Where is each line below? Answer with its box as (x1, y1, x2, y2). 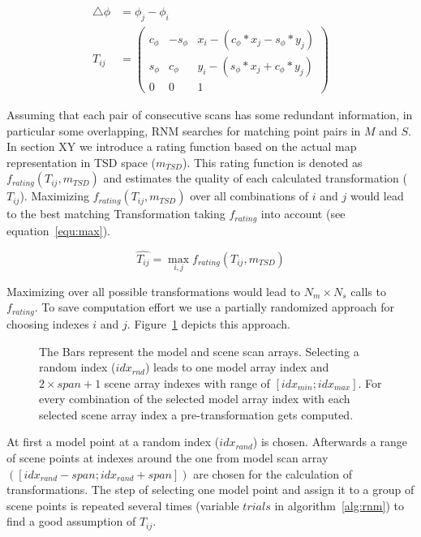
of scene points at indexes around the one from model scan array (6, 449, 329, 466)
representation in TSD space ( (6, 153, 156, 170)
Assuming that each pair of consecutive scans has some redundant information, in (6, 106, 413, 123)
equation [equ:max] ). (6, 221, 110, 238)
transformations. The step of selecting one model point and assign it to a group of (6, 481, 415, 498)
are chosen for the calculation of (193, 465, 352, 482)
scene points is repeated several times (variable (6, 496, 239, 513)
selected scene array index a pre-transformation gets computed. (39, 406, 354, 423)
